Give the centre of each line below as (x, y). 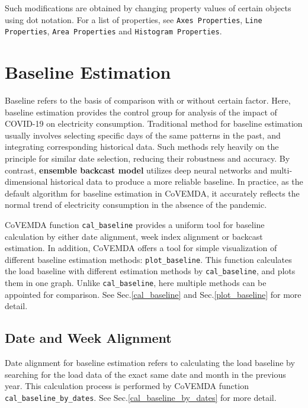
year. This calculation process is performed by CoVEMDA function (127, 386)
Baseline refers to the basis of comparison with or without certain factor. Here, (148, 100)
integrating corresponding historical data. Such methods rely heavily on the (142, 147)
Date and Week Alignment (88, 338)
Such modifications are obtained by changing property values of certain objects (148, 8)
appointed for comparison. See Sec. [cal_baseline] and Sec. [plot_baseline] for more (153, 294)
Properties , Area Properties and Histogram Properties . (113, 31)
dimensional (26, 181)
